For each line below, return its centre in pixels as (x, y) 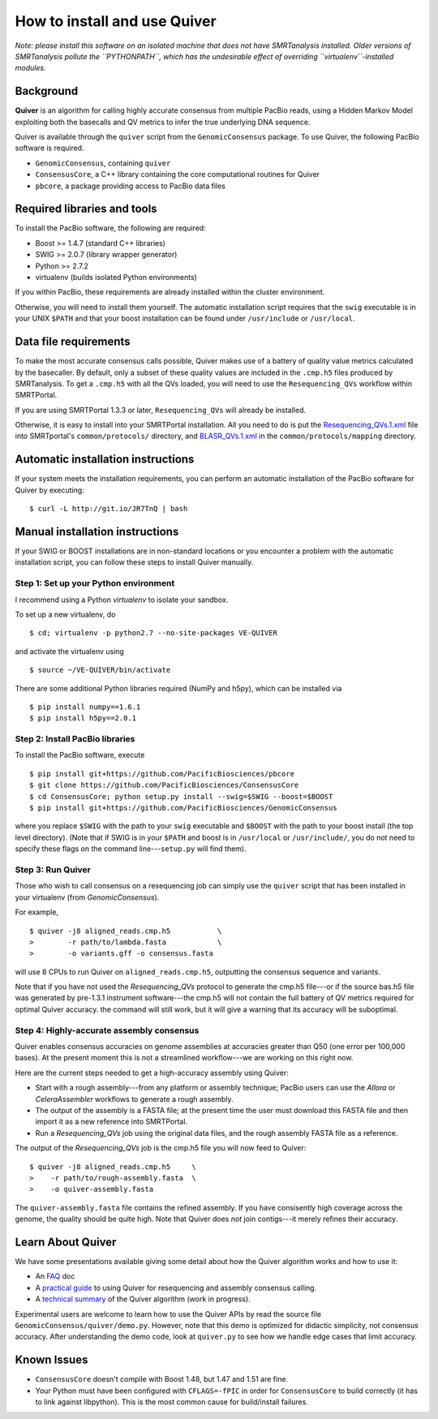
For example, (37, 912)
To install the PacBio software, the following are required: (110, 228)
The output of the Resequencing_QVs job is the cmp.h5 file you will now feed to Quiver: (161, 1148)
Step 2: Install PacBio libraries (75, 739)
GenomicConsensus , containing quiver (103, 163)
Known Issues (52, 1360)
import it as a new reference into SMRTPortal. (112, 1122)
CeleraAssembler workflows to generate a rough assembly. (134, 1099)
